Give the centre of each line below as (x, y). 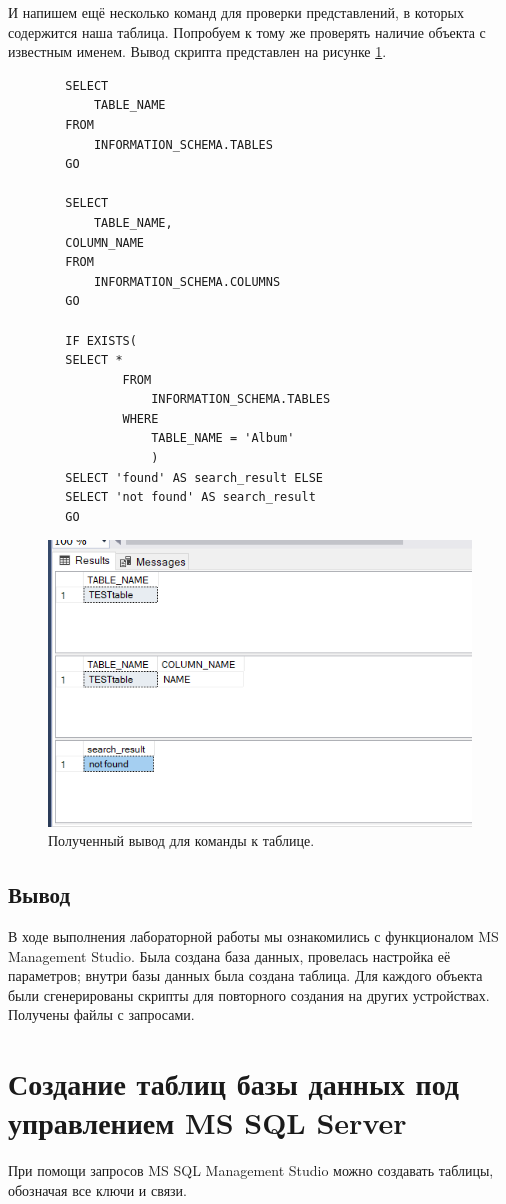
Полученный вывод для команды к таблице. (181, 840)
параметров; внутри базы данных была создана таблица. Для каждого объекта (245, 975)
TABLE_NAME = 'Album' (223, 438)
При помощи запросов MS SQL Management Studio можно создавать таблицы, (251, 1170)
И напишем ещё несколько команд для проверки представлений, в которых (236, 12)
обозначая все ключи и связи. (98, 1189)
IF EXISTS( (101, 340)
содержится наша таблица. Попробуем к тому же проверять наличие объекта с (247, 31)
